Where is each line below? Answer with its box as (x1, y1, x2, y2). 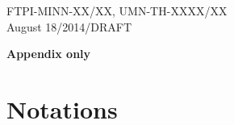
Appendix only (6, 45, 91, 62)
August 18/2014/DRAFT (6, 18, 132, 35)
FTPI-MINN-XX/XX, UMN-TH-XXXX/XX (6, 2, 228, 19)
